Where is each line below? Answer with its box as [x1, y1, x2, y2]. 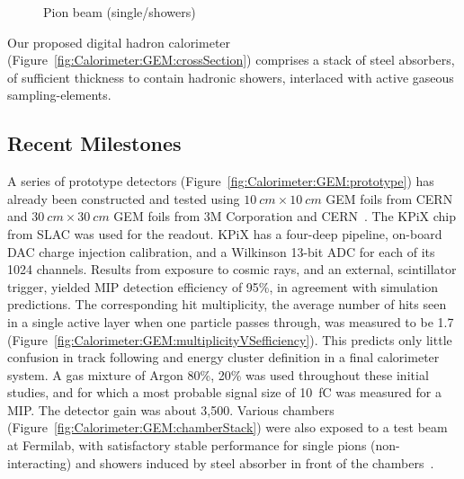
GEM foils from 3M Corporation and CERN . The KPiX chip [113, 207, 457, 226]
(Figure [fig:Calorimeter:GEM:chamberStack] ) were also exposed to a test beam [7, 418, 448, 437]
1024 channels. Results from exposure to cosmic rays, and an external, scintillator [7, 260, 457, 279]
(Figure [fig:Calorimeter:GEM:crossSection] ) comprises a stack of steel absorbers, [7, 50, 455, 69]
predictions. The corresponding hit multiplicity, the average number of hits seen [7, 295, 447, 314]
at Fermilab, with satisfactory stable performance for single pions [7, 436, 367, 455]
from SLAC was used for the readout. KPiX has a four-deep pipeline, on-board [7, 224, 442, 243]
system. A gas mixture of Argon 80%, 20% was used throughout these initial [7, 365, 429, 384]
